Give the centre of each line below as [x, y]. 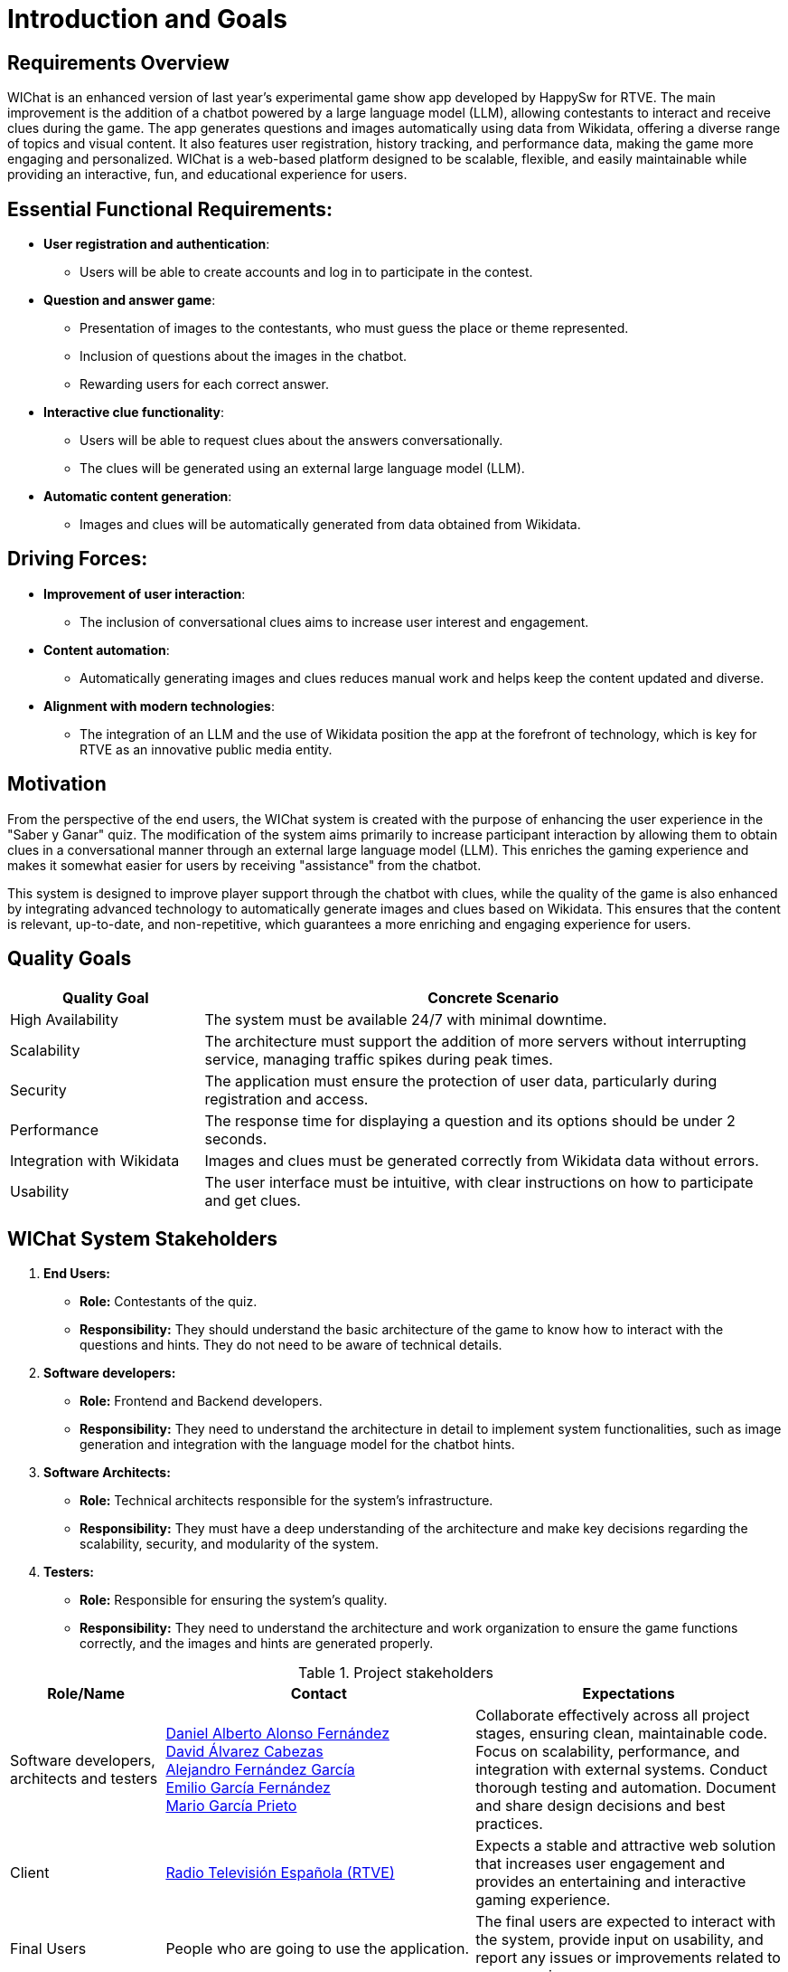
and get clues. [253, 1200]
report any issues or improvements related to [628, 1958]
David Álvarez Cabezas [244, 1752]
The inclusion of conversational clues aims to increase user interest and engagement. [334, 621]
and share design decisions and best [600, 1806]
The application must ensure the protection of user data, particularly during [461, 1081]
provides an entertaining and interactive [611, 1882]
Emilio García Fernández [248, 1788]
